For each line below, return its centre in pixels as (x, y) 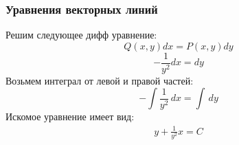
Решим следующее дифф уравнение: (81, 35)
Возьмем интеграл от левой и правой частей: (100, 80)
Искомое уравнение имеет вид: (70, 116)
